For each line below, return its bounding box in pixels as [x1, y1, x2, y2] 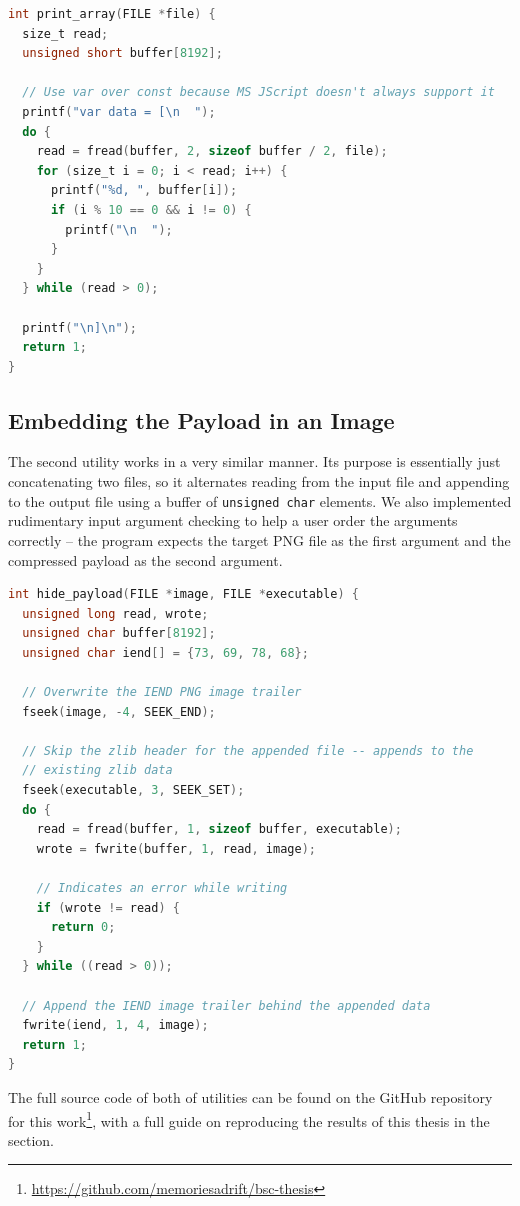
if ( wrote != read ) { [36, 900, 180, 915]
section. [8, 1129, 54, 1150]
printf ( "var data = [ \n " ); [22, 104, 216, 119]
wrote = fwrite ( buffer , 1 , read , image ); [36, 841, 316, 856]
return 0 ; [50, 920, 116, 935]
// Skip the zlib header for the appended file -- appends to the [22, 743, 474, 758]
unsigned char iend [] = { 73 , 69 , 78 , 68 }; [22, 645, 309, 660]
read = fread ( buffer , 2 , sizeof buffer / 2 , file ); [36, 144, 388, 159]
